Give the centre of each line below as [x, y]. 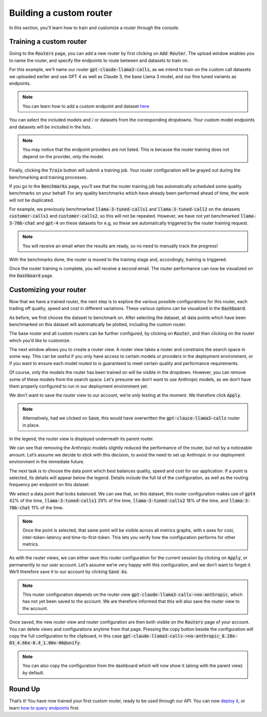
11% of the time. [47, 507]
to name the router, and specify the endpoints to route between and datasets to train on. [99, 60]
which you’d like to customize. [40, 340]
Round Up [25, 689]
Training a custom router [48, 42]
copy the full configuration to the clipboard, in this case [66, 636]
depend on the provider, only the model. [63, 156]
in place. [31, 425]
